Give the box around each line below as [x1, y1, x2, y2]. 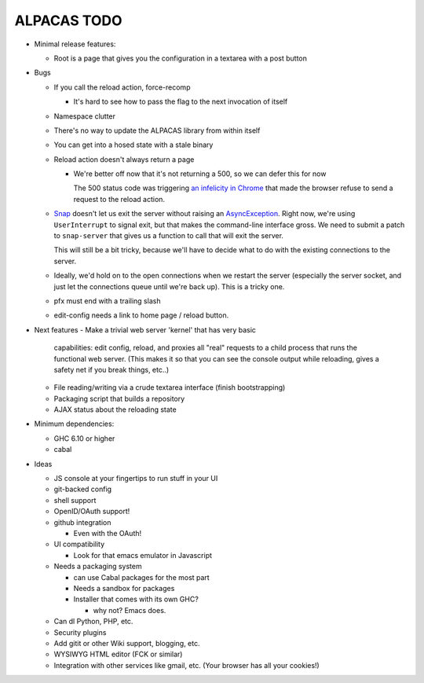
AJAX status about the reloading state [53, 405, 177, 414]
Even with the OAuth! [73, 529, 142, 538]
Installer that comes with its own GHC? [73, 594, 199, 604]
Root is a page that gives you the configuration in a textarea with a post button [53, 53, 308, 63]
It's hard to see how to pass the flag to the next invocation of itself [73, 97, 288, 106]
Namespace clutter [53, 111, 116, 121]
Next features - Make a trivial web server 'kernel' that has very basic [34, 325, 257, 334]
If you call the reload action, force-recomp [53, 83, 191, 92]
